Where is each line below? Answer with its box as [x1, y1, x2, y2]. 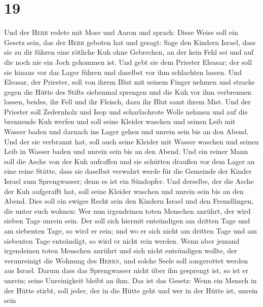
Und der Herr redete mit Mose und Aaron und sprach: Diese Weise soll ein [4, 27, 238, 37]
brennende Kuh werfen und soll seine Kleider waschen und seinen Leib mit [4, 116, 236, 127]
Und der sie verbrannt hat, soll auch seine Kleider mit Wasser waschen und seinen [4, 136, 259, 146]
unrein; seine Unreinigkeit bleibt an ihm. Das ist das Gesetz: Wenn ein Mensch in [4, 275, 257, 285]
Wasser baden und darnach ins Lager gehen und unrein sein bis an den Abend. [4, 126, 249, 137]
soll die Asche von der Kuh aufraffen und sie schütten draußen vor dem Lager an [4, 156, 255, 166]
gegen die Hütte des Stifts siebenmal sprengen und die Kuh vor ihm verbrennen [4, 86, 251, 97]
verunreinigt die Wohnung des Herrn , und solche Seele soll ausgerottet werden [4, 255, 248, 265]
